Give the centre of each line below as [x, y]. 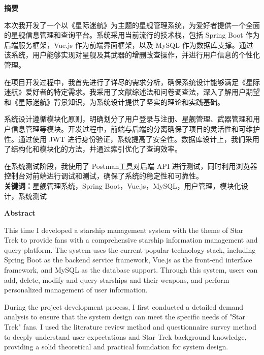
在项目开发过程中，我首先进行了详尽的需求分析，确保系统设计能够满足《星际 [132, 82]
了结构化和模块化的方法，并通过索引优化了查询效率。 [93, 149]
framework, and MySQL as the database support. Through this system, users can [131, 270]
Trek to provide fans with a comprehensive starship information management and [131, 240]
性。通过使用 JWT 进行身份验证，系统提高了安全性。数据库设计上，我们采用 [132, 139]
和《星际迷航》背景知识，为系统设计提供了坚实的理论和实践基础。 [114, 101]
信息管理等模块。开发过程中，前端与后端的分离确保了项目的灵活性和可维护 [135, 128]
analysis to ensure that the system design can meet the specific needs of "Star [125, 317]
